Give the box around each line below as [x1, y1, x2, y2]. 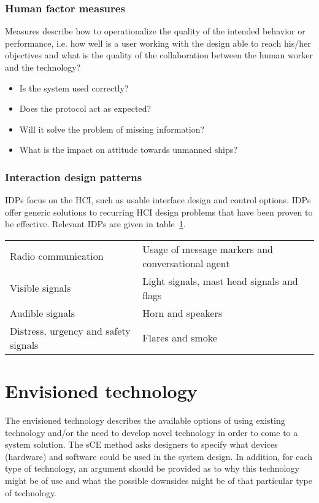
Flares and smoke [142, 330, 217, 345]
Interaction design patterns [5, 169, 142, 184]
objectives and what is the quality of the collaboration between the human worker [5, 49, 313, 61]
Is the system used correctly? [19, 81, 129, 94]
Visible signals [10, 281, 71, 295]
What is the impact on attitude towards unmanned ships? [19, 143, 237, 156]
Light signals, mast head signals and [142, 273, 298, 288]
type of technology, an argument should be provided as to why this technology [5, 462, 299, 475]
